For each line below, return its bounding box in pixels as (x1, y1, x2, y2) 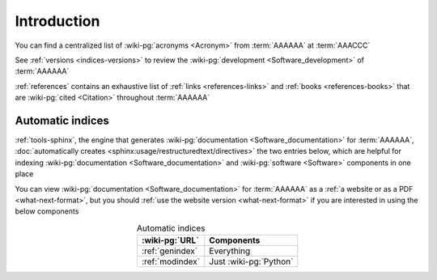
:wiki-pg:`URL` (142, 235, 200, 246)
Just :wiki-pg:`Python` (209, 256, 294, 267)
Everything (209, 245, 251, 257)
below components (15, 206, 79, 216)
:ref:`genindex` (142, 245, 198, 257)
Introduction (15, 12, 100, 30)
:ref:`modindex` (142, 256, 201, 267)
